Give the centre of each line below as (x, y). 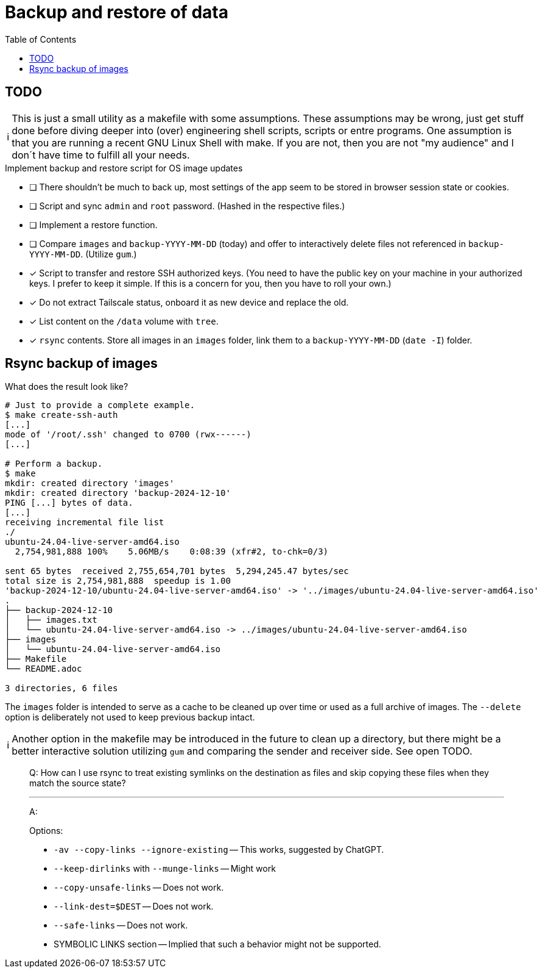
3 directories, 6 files (62, 688)
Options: (46, 831)
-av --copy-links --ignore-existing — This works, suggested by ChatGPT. (219, 850)
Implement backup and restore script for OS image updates (124, 168)
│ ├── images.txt (51, 620)
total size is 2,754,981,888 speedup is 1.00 (118, 581)
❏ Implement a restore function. (93, 224)
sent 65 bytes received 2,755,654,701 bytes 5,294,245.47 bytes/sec (177, 571)
